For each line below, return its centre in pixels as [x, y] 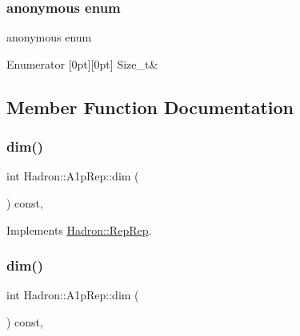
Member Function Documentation [150, 107]
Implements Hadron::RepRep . [79, 229]
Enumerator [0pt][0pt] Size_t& [82, 63]
